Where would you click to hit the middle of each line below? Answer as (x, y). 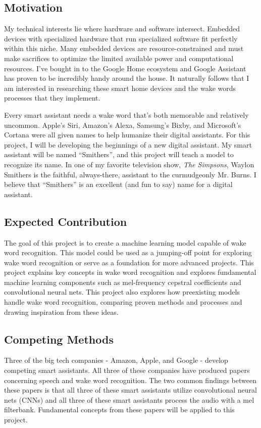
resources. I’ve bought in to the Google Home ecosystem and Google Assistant (125, 68)
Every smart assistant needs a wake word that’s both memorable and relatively (126, 114)
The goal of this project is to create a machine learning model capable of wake (125, 242)
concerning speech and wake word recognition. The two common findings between (130, 380)
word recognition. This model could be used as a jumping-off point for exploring (128, 252)
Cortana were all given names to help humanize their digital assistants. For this (127, 135)
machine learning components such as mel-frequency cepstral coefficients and (123, 282)
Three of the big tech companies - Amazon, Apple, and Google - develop (116, 360)
